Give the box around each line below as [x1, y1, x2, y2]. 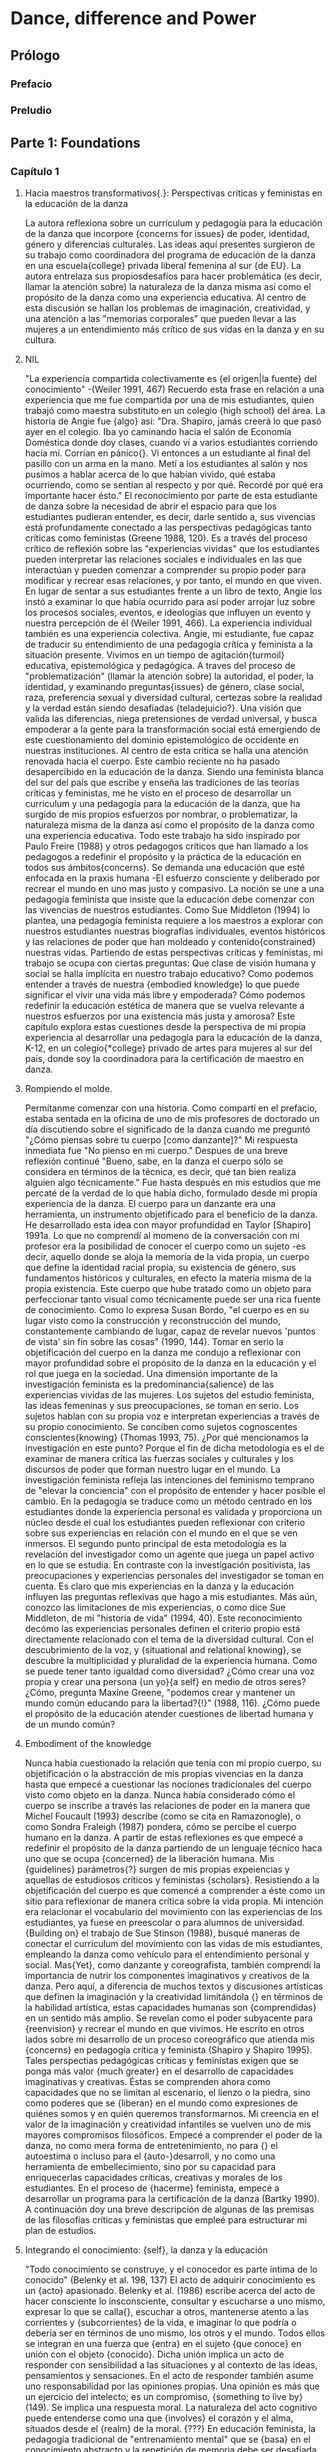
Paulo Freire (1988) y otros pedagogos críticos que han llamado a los [24, 840, 309, 852]
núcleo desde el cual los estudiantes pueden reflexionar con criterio [24, 1517, 306, 1529]
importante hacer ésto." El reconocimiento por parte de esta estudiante [24, 490, 318, 502]
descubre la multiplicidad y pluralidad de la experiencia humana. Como [24, 1655, 318, 1667]
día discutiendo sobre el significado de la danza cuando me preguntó [24, 1123, 311, 1136]
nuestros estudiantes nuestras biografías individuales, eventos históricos [24, 925, 326, 937]
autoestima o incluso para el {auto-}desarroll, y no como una [24, 2150, 276, 2162]
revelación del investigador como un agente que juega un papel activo [24, 1548, 315, 1561]
